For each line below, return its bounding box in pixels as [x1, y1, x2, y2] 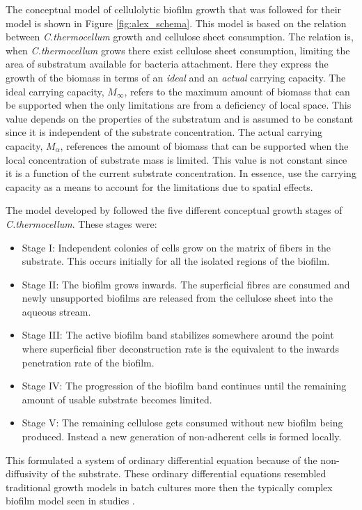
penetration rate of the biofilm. [22, 355, 155, 369]
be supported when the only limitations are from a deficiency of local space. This [6, 98, 352, 112]
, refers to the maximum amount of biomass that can [124, 84, 350, 98]
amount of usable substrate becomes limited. [22, 392, 212, 406]
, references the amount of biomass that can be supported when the [60, 138, 349, 153]
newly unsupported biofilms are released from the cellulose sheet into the [22, 291, 333, 305]
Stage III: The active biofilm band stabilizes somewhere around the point [22, 327, 334, 342]
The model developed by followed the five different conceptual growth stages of [6, 203, 343, 217]
